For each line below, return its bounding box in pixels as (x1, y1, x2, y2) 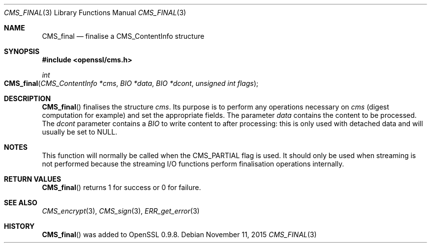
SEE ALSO (4, 198, 37, 207)
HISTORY (4, 222, 35, 230)
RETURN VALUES (4, 175, 62, 183)
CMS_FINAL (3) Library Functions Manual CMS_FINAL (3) (4, 8, 186, 17)
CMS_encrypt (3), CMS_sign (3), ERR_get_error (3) (42, 207, 200, 215)
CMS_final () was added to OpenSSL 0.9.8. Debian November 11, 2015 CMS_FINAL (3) (42, 230, 317, 239)
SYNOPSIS (4, 47, 40, 55)
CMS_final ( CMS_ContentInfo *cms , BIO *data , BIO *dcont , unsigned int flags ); (4, 79, 258, 87)
